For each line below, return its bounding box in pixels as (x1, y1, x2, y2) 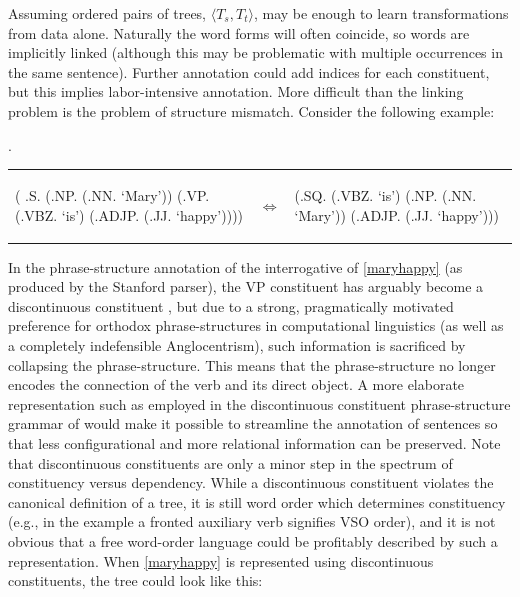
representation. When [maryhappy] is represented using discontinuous (8, 550, 434, 571)
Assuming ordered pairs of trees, (8, 3, 207, 23)
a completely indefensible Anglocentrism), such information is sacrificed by (8, 334, 466, 355)
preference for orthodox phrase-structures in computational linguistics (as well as (8, 315, 504, 336)
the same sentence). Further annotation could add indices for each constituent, (8, 61, 490, 82)
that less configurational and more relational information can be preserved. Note (8, 432, 501, 453)
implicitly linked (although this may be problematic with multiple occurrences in (8, 42, 503, 63)
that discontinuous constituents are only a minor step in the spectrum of (8, 452, 453, 473)
